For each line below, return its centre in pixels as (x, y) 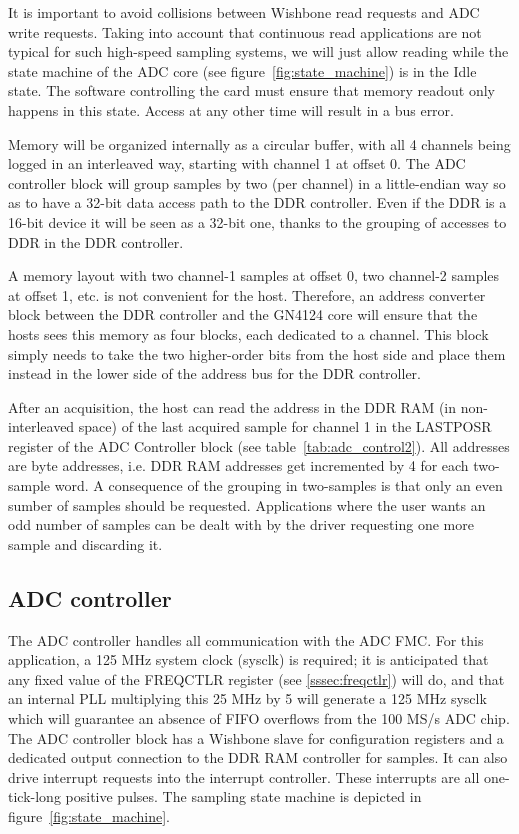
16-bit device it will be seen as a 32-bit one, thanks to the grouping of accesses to (257, 221)
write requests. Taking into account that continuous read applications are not (245, 31)
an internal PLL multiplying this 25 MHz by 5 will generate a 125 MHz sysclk (247, 698)
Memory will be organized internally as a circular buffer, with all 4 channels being (259, 143)
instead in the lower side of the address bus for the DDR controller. (214, 373)
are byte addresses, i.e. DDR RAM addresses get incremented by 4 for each (238, 465)
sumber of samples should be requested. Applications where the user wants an (247, 504)
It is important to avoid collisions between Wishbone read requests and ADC (244, 12)
